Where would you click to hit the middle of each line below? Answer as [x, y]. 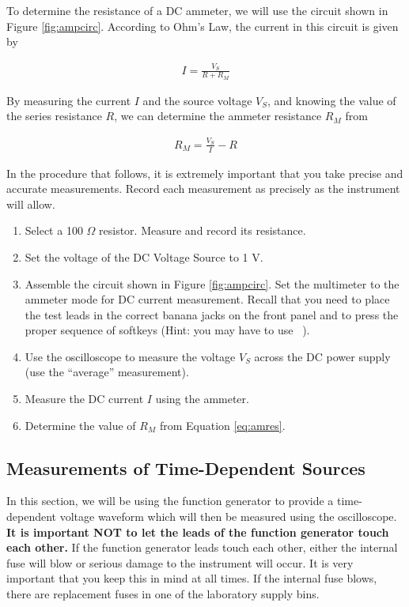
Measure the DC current [84, 399]
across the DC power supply [322, 356]
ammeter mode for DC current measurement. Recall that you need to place [207, 299]
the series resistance [54, 116]
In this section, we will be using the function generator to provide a [170, 501]
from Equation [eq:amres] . [222, 425]
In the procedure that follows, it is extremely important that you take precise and [205, 173]
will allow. [31, 204]
